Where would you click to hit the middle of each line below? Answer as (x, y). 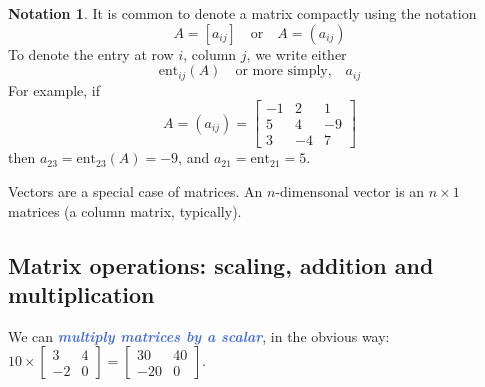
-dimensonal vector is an (350, 190)
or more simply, (283, 71)
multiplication (81, 293)
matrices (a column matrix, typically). (125, 210)
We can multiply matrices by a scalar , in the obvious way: (199, 335)
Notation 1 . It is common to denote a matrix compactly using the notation (242, 13)
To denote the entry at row (91, 53)
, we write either (296, 53)
